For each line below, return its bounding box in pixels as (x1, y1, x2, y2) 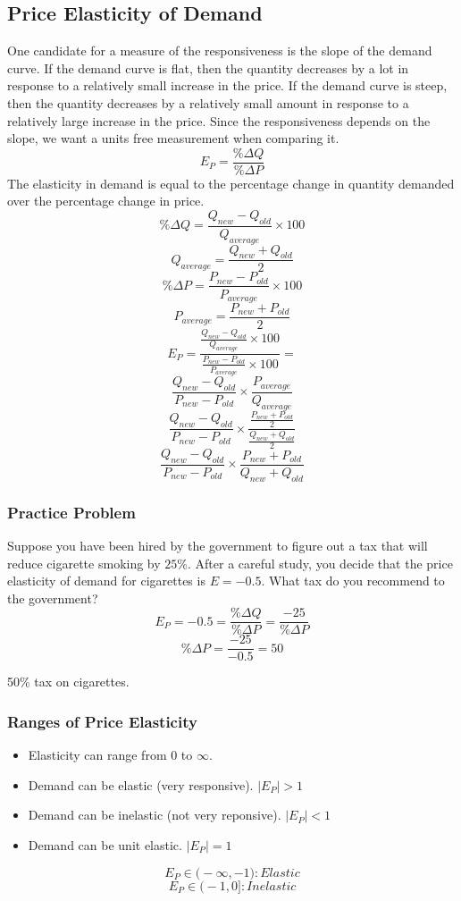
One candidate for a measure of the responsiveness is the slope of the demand (7, 41, 432, 60)
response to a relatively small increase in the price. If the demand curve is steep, (7, 76, 448, 95)
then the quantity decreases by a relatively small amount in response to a (7, 93, 409, 112)
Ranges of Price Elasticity (7, 710, 197, 732)
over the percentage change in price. (7, 191, 205, 210)
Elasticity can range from (28, 745, 167, 764)
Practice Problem (7, 501, 136, 523)
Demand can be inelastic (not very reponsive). (28, 805, 281, 824)
